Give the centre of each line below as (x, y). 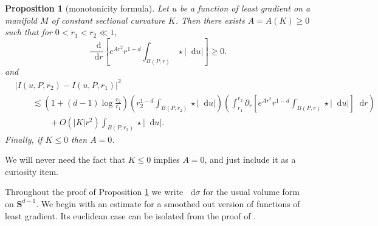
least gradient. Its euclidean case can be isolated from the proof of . (131, 215)
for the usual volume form (252, 192)
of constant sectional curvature (108, 20)
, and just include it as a (250, 159)
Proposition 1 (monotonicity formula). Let (87, 8)
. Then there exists (210, 20)
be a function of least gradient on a (245, 8)
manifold (21, 20)
